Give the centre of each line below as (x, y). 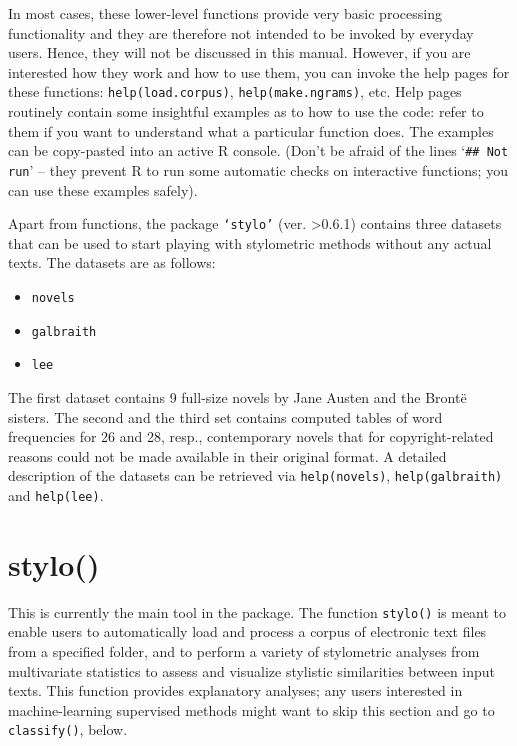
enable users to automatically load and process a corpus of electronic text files (247, 631)
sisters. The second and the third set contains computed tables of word (225, 416)
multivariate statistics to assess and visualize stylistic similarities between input (252, 670)
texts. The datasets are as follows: (112, 262)
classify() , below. (68, 729)
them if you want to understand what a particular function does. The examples (251, 130)
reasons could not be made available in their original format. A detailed (227, 455)
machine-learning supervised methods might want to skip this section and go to (251, 709)
